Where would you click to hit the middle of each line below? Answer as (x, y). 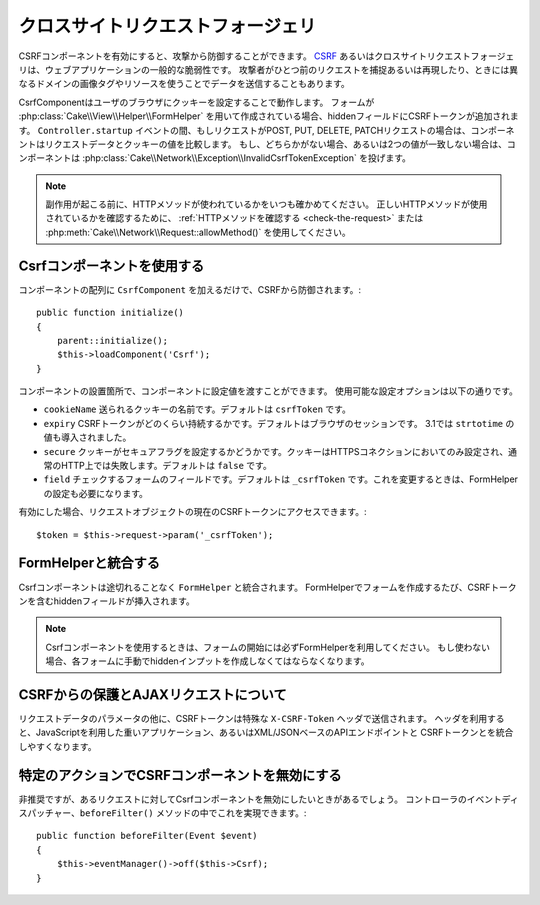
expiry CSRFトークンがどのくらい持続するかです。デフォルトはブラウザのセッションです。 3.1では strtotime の (279, 423)
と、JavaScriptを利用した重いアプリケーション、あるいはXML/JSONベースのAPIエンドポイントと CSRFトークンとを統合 (266, 732)
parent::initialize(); (112, 340)
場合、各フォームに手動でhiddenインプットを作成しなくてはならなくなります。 (207, 661)
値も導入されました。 (87, 437)
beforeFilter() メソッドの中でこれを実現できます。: (193, 813)
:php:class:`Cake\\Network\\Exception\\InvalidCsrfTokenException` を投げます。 (246, 158)
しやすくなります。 (57, 746)
